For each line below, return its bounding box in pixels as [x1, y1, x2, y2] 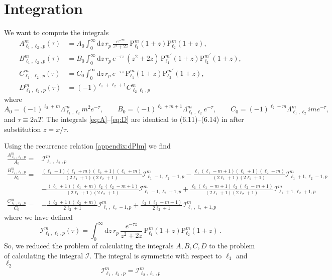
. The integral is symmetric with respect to [89, 250, 222, 260]
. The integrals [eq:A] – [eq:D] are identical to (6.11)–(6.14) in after [42, 114, 244, 124]
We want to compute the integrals [4, 27, 109, 38]
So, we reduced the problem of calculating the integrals [4, 240, 174, 251]
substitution [4, 123, 41, 134]
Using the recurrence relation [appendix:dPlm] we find [4, 141, 171, 151]
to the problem [209, 240, 255, 251]
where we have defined [4, 212, 73, 222]
